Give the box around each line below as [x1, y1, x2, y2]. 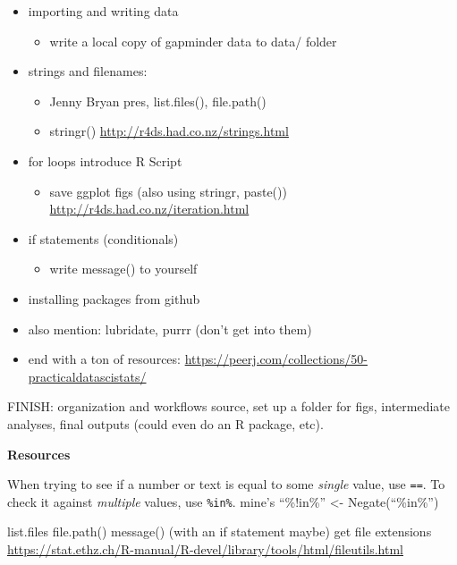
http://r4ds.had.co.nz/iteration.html [49, 199, 250, 218]
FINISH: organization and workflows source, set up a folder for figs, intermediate [7, 397, 451, 416]
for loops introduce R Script [28, 151, 182, 170]
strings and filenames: [28, 62, 148, 80]
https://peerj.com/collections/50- [184, 350, 368, 368]
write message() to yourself [49, 259, 198, 278]
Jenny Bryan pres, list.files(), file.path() [49, 91, 267, 110]
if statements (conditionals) [28, 229, 179, 248]
